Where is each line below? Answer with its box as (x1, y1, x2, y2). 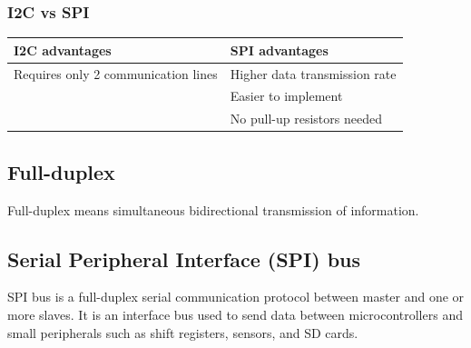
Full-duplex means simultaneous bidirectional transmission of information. (7, 200, 419, 219)
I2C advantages (14, 40, 112, 59)
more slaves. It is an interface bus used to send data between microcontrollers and (7, 304, 463, 323)
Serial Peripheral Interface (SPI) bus (7, 244, 361, 273)
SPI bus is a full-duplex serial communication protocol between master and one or (7, 287, 465, 306)
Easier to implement (230, 86, 343, 105)
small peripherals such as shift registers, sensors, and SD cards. (7, 323, 358, 342)
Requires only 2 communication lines (14, 64, 218, 83)
